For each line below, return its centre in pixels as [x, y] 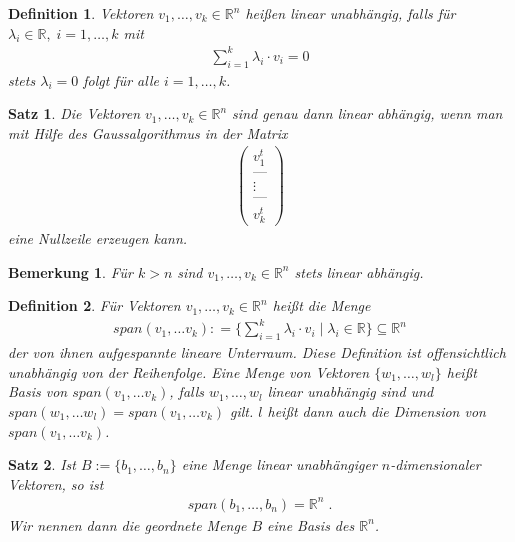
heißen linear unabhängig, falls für [350, 13]
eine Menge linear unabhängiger [279, 464]
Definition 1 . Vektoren [81, 13]
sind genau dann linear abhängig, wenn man [367, 113]
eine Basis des [311, 524]
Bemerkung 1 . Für [70, 271]
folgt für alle [121, 79]
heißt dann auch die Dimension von [376, 410]
